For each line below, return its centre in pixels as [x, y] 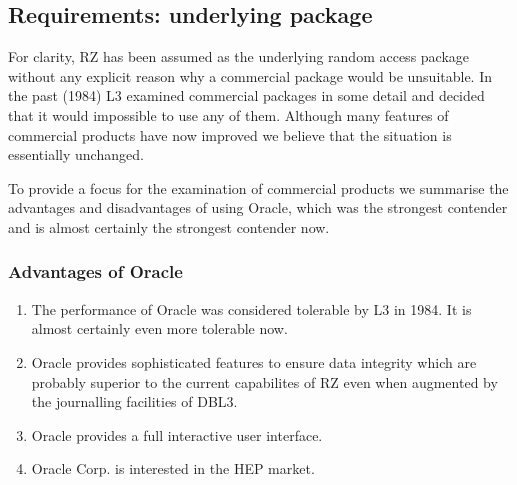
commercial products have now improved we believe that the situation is [230, 134]
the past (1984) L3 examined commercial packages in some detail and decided [246, 95]
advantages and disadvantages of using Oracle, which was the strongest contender [258, 207]
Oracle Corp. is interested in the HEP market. [173, 468]
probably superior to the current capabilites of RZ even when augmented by [264, 381]
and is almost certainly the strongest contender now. [169, 226]
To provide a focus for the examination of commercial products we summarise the [258, 187]
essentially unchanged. [76, 154]
